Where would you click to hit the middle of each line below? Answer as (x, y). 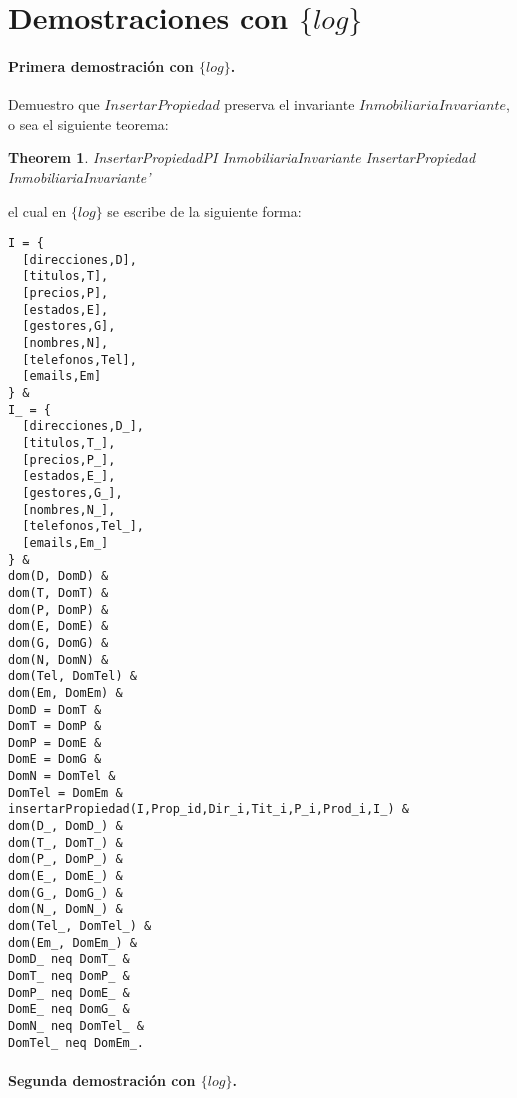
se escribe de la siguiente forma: (204, 210)
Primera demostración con (101, 65)
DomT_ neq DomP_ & (69, 976)
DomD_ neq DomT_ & (69, 959)
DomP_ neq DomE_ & (69, 992)
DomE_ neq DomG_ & (69, 1009)
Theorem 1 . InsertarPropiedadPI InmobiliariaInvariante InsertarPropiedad (242, 157)
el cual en (37, 210)
